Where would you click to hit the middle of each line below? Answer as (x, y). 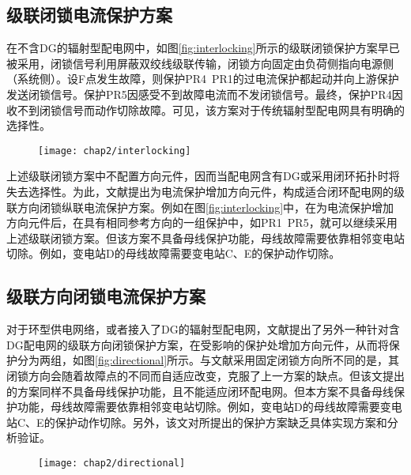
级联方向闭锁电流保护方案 (106, 296)
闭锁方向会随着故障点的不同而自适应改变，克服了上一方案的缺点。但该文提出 (205, 375)
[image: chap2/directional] (112, 463)
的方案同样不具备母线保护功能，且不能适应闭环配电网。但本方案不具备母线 (200, 391)
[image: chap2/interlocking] (115, 151)
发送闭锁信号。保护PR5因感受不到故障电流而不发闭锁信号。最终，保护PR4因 (205, 94)
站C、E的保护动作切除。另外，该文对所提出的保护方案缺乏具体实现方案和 (197, 422)
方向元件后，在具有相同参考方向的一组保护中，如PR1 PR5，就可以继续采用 (202, 222)
